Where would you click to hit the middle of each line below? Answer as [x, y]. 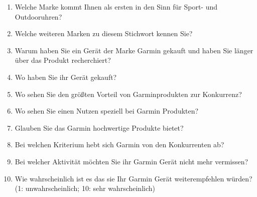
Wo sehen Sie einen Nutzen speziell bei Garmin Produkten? [107, 111]
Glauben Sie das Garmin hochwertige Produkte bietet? [99, 127]
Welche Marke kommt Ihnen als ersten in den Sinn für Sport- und [116, 7]
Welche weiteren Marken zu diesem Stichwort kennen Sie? [104, 33]
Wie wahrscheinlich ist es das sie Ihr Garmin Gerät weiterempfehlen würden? [134, 178]
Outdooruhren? [38, 16]
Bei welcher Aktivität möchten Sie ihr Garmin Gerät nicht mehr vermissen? [132, 161]
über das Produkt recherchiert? [63, 60]
